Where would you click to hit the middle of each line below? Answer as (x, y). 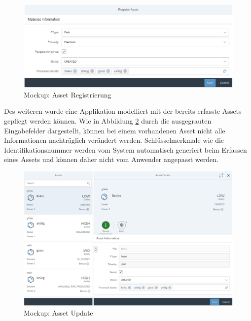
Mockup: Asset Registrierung (68, 94)
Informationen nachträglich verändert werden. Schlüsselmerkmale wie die (114, 140)
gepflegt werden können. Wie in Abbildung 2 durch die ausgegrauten (108, 120)
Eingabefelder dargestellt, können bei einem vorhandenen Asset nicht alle (115, 130)
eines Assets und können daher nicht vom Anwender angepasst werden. (111, 159)
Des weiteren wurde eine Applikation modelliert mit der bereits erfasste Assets (123, 111)
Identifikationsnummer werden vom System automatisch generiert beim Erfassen (125, 149)
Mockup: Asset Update (58, 312)
